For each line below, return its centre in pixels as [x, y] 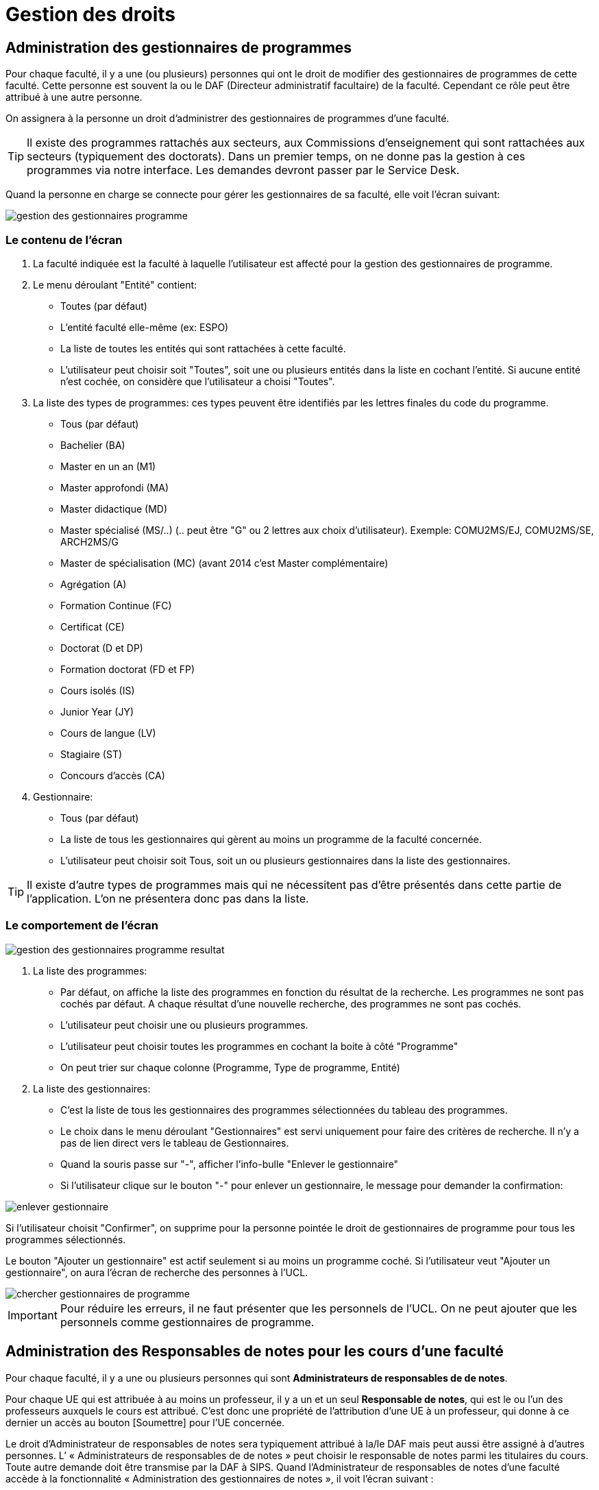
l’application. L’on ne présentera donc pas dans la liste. [168, 898]
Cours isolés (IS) [98, 690]
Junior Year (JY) [97, 711]
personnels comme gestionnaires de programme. [187, 1322]
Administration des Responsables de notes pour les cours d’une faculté [255, 1352]
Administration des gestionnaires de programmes [179, 47]
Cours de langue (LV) [108, 733]
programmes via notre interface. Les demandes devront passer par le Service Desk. [243, 170]
